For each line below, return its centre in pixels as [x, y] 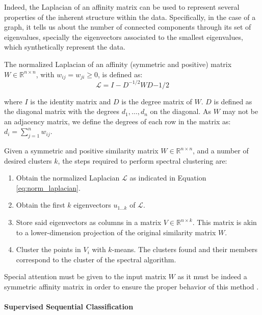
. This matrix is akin [225, 222]
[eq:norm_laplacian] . [48, 187]
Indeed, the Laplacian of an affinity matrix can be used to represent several [122, 7]
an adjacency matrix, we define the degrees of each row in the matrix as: [117, 121]
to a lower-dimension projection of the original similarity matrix [116, 232]
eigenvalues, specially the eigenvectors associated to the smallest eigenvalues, [124, 37]
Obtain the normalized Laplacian [68, 178]
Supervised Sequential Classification [69, 307]
